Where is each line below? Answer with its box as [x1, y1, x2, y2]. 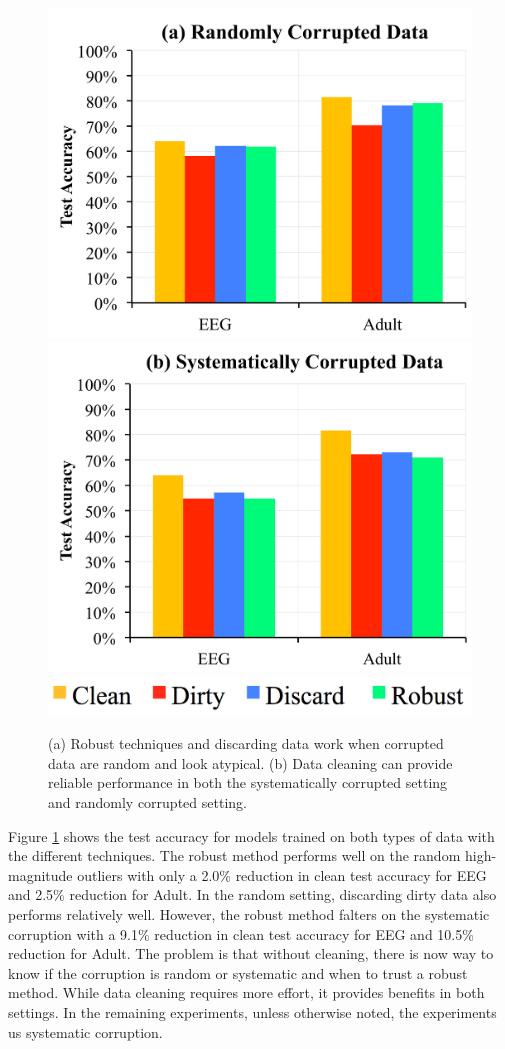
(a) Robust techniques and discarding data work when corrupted [48, 733, 444, 754]
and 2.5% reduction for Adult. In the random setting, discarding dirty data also [8, 884, 497, 905]
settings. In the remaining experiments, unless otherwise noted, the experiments [8, 1001, 497, 1022]
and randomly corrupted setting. [48, 791, 247, 812]
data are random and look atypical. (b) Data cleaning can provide [48, 752, 453, 773]
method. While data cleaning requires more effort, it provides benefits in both [8, 982, 485, 1003]
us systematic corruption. [8, 1021, 163, 1042]
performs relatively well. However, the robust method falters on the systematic [8, 903, 490, 924]
